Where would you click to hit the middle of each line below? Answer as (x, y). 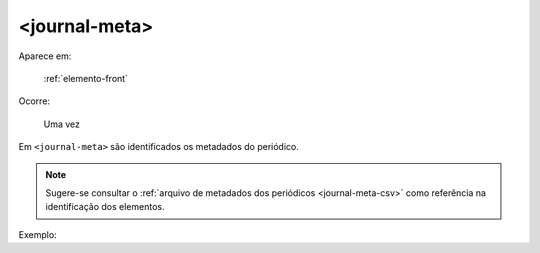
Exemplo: (37, 234)
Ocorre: (34, 101)
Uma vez (61, 124)
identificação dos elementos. (105, 207)
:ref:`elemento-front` (86, 78)
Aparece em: (45, 56)
